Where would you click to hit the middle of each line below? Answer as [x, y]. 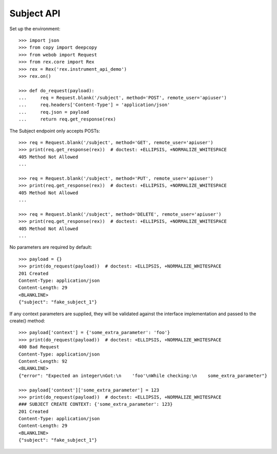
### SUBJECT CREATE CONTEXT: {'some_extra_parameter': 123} [96, 404]
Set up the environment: [35, 29]
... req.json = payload [54, 112]
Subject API [35, 13]
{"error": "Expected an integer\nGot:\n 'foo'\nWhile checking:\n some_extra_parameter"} [143, 376]
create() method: [27, 321]
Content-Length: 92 [43, 361]
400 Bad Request [39, 347]
